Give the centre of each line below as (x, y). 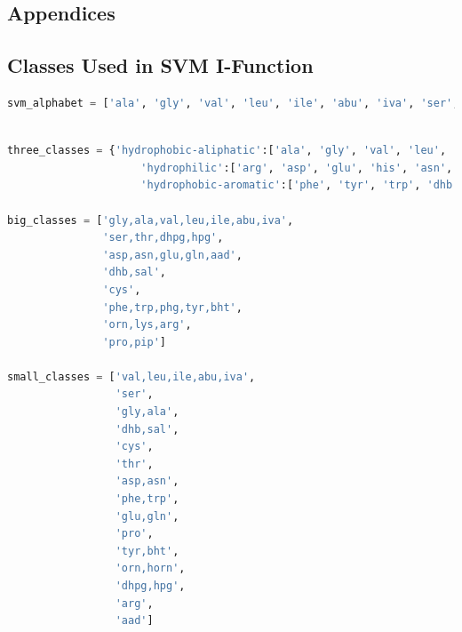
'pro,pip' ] (134, 342)
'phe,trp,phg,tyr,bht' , (172, 307)
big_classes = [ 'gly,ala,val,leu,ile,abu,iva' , (151, 220)
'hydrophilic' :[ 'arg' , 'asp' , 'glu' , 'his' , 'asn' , (297, 168)
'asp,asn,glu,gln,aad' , (172, 255)
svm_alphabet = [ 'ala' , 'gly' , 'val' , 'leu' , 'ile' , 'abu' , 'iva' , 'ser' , (233, 103)
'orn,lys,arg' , (147, 325)
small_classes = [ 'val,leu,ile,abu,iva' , (131, 376)
